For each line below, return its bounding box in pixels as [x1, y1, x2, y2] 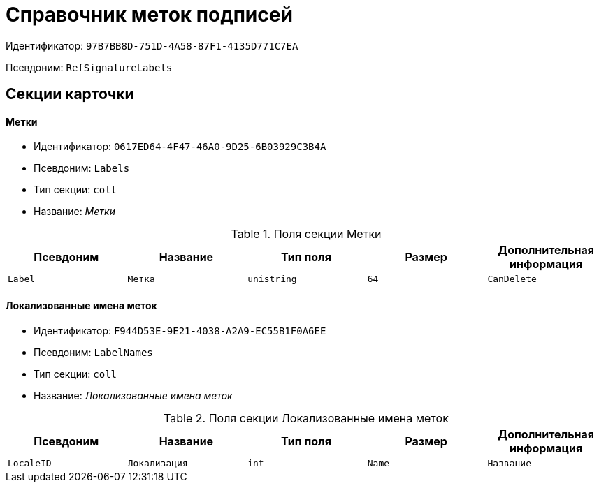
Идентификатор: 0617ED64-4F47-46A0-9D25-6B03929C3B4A [34, 140, 326, 153]
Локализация [127, 457, 188, 468]
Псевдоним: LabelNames [34, 346, 153, 358]
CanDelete [487, 274, 537, 285]
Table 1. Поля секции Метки [231, 227, 382, 242]
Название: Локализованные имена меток [34, 389, 233, 401]
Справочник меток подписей [6, 3, 293, 27]
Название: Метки [34, 205, 115, 218]
